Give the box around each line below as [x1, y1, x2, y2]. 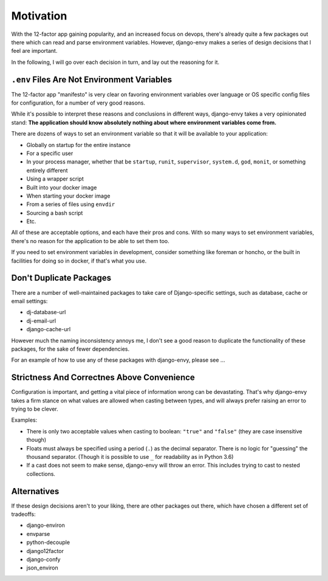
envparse [26, 530, 50, 537]
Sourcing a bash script [26, 209, 83, 216]
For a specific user [26, 150, 73, 157]
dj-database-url [26, 309, 66, 316]
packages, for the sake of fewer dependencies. [11, 345, 130, 352]
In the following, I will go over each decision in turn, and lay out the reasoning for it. [11, 58, 220, 66]
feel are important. [11, 47, 58, 55]
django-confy [26, 555, 61, 563]
